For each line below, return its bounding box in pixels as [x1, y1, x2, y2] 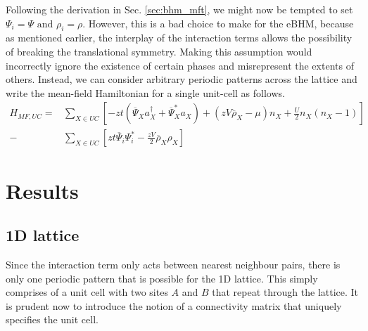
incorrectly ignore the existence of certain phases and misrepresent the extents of [6, 58, 354, 72]
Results [6, 176, 79, 205]
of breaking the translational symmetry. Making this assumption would [6, 44, 312, 58]
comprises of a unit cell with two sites [6, 285, 168, 299]
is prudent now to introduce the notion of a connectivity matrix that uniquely [6, 298, 342, 313]
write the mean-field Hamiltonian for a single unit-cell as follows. [6, 85, 285, 100]
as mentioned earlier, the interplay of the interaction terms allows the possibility [6, 30, 353, 45]
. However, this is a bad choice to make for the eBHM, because [82, 15, 354, 30]
